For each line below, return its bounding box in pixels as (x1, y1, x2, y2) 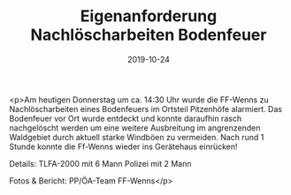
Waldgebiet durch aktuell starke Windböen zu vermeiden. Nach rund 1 (9, 131, 264, 142)
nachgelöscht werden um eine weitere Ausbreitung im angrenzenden (9, 122, 261, 133)
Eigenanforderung (80, 6, 218, 26)
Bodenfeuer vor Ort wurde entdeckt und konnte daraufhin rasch (9, 113, 241, 124)
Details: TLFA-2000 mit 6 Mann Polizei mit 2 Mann (9, 158, 192, 169)
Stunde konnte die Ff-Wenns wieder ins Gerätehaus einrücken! (9, 141, 238, 152)
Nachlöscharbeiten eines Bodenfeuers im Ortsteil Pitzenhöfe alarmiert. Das (9, 103, 283, 114)
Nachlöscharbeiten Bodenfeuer (30, 25, 267, 45)
